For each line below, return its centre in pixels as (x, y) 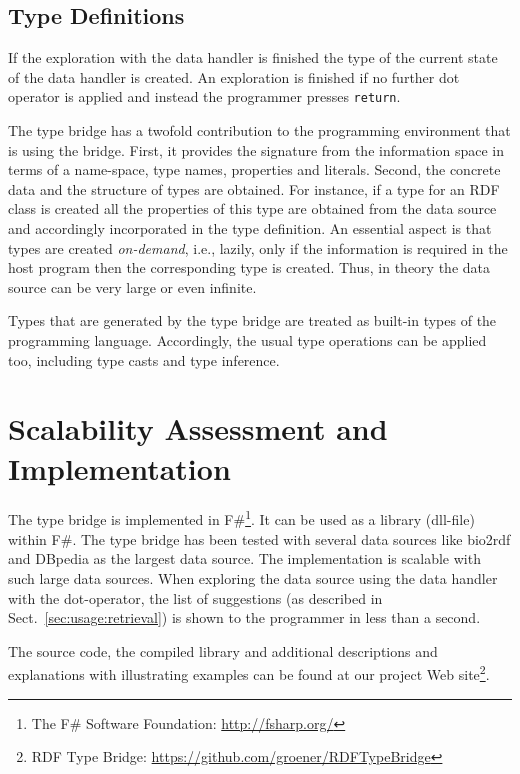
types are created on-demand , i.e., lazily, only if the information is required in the (258, 247)
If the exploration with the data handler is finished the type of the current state (253, 57)
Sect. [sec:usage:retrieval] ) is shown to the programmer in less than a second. (244, 617)
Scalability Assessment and (198, 428)
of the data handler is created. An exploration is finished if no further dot (234, 76)
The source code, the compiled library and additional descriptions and (223, 650)
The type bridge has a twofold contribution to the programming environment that (259, 130)
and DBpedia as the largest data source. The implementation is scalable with (244, 558)
